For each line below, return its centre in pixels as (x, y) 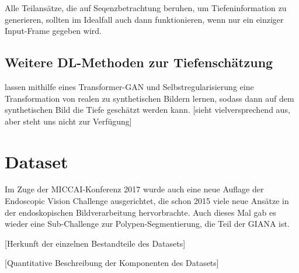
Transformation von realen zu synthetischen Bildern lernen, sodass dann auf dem (149, 98)
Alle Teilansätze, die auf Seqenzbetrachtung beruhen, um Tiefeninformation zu (146, 8)
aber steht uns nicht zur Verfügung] (68, 121)
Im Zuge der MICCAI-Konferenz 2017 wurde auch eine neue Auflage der (134, 189)
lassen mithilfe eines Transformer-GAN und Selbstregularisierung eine (129, 86)
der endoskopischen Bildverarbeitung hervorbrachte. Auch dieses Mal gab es (140, 212)
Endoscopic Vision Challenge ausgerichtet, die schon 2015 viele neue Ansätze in (147, 201)
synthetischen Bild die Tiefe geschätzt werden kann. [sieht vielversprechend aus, (147, 110)
